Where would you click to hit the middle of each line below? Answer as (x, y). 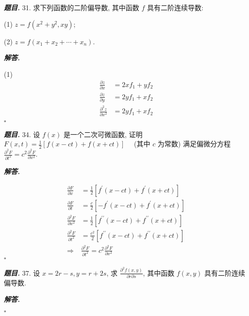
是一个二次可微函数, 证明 (103, 134)
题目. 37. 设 (22, 272)
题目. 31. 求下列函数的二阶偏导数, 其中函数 (72, 7)
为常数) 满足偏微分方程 (194, 144)
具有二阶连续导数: (175, 7)
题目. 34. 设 (22, 134)
